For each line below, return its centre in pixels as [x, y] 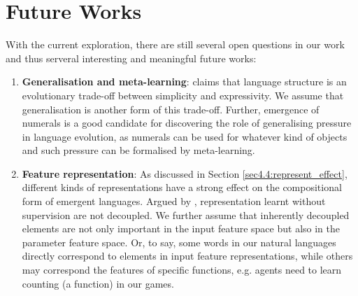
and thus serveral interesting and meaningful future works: [131, 58]
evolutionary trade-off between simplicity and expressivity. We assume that [183, 95]
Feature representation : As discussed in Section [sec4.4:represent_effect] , [185, 173]
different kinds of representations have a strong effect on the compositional [182, 187]
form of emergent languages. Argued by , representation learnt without [174, 201]
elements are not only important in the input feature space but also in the [181, 228]
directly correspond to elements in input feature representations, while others [187, 256]
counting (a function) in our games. [98, 283]
